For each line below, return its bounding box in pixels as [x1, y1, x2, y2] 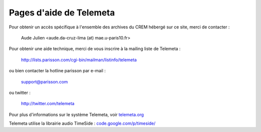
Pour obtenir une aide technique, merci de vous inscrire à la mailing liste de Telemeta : [9, 46, 181, 52]
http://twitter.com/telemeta [21, 101, 75, 106]
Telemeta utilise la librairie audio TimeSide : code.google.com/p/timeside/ [9, 120, 156, 126]
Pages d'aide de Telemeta [9, 7, 115, 18]
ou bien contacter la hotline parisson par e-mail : [9, 68, 106, 74]
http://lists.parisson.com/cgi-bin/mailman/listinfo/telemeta [21, 57, 137, 63]
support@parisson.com [21, 79, 68, 84]
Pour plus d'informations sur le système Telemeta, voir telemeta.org [9, 111, 144, 118]
